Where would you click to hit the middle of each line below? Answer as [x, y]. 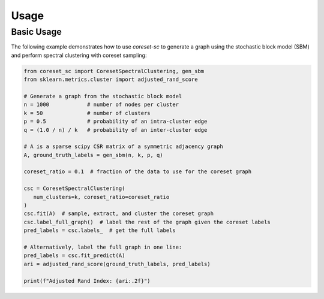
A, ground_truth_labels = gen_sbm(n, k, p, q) [93, 155]
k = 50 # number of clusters [87, 113]
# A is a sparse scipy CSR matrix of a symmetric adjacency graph [123, 147]
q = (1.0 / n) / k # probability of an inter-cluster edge [115, 130]
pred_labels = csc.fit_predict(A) [74, 256]
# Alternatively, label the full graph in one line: [103, 247]
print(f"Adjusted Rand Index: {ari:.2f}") [87, 281]
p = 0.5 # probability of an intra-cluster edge [115, 122]
